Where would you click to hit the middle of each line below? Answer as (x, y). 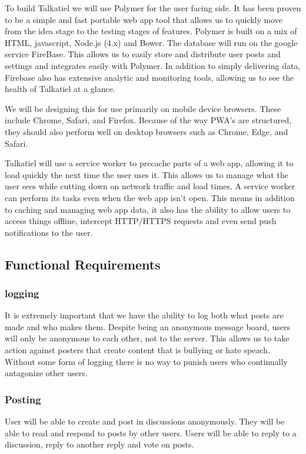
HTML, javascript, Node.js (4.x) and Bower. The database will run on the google (151, 42)
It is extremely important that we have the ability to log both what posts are (144, 315)
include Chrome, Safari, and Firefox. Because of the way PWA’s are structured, (148, 120)
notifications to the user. (49, 232)
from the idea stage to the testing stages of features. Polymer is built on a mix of (151, 31)
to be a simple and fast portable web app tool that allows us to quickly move (144, 19)
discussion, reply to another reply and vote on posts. (99, 444)
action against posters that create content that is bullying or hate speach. (137, 350)
